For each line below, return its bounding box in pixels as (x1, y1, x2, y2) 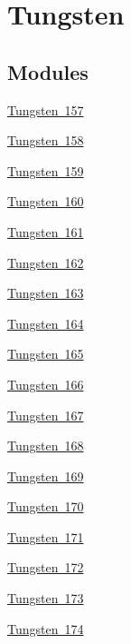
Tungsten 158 (7, 131, 84, 150)
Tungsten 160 (7, 192, 84, 211)
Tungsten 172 (7, 558, 84, 577)
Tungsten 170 (7, 497, 84, 516)
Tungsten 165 (7, 344, 84, 363)
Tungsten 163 (7, 283, 84, 302)
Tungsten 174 (7, 619, 84, 638)
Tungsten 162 (7, 253, 84, 272)
